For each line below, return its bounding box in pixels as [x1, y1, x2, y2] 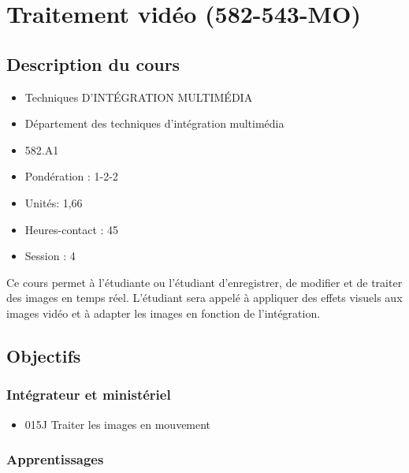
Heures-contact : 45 [24, 221, 119, 237]
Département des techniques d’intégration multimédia [24, 115, 284, 132]
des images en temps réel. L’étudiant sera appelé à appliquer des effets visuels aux [6, 289, 403, 306]
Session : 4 [24, 248, 76, 264]
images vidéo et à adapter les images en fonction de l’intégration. [6, 304, 321, 321]
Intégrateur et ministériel [6, 385, 171, 404]
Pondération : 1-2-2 [24, 168, 118, 184]
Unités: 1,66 [24, 194, 83, 210]
